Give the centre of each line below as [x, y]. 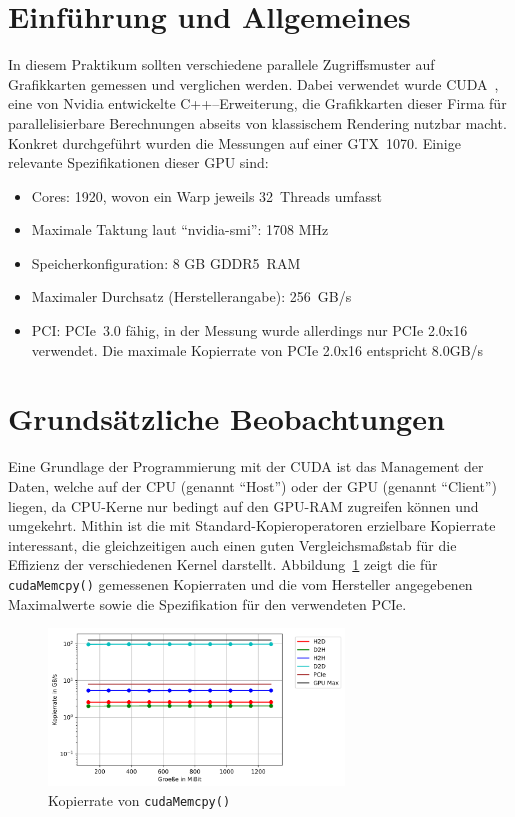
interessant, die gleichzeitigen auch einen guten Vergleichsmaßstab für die [232, 544]
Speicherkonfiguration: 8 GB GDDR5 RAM [166, 262]
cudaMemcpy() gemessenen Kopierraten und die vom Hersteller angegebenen [240, 583]
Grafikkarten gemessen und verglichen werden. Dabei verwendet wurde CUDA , [253, 83]
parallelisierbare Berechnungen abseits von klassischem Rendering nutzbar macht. [257, 122]
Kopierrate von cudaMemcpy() [139, 799]
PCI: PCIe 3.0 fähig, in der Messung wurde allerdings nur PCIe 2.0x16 [249, 330]
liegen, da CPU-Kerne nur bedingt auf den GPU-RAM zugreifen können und [243, 505]
